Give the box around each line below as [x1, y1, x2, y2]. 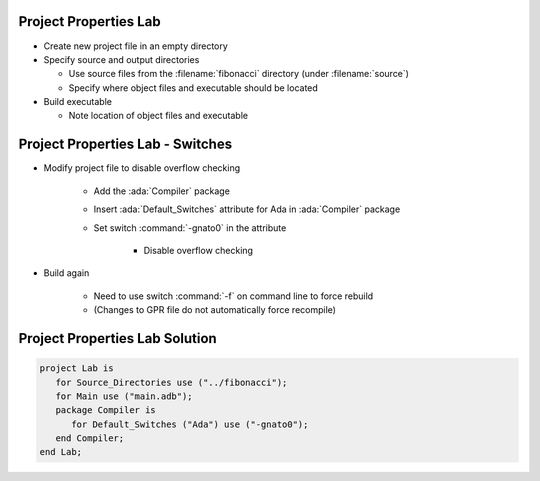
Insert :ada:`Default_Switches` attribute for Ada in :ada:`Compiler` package [93, 203, 401, 215]
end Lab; [39, 446, 83, 458]
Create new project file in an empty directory [43, 40, 229, 52]
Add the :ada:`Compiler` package [93, 185, 230, 197]
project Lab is [39, 363, 114, 374]
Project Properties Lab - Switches [18, 136, 233, 153]
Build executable [43, 96, 112, 108]
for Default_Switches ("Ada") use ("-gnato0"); [71, 418, 309, 430]
